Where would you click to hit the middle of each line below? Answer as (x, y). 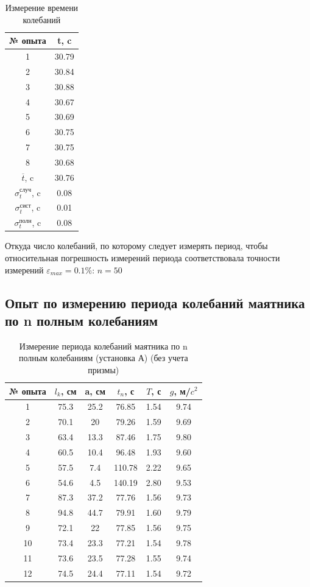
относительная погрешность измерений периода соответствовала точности (143, 258)
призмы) (104, 369)
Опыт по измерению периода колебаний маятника (155, 302)
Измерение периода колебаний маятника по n (103, 346)
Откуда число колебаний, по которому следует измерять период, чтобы (136, 246)
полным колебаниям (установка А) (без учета (103, 358)
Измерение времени (42, 7)
